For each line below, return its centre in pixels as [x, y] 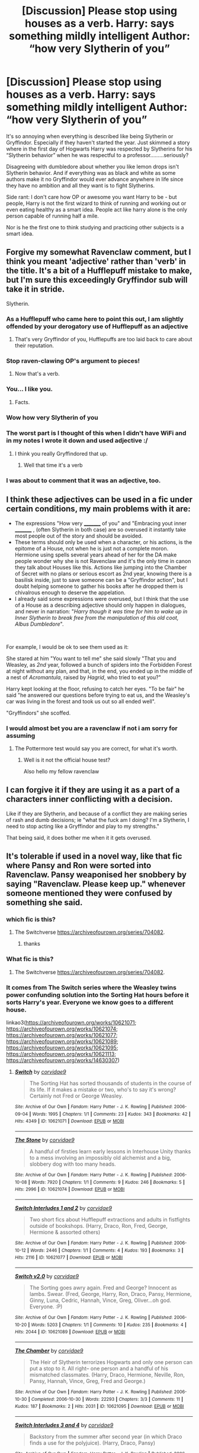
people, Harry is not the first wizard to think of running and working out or [96, 203]
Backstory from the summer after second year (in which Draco [106, 1436]
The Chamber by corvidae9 [49, 1350]
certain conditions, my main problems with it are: [98, 509]
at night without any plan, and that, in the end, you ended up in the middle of [99, 671]
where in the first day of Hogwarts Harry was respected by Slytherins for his [99, 149]
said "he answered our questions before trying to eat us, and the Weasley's [98, 695]
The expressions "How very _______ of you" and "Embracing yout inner [100, 523]
